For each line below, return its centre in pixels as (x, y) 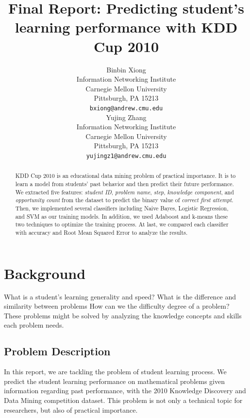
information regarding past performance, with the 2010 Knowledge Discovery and (125, 391)
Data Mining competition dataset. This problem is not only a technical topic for (123, 400)
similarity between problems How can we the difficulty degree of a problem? (117, 306)
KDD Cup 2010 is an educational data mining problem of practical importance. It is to (125, 176)
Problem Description (57, 351)
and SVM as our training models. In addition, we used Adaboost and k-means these (121, 216)
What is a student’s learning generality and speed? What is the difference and (120, 296)
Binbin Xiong (126, 69)
